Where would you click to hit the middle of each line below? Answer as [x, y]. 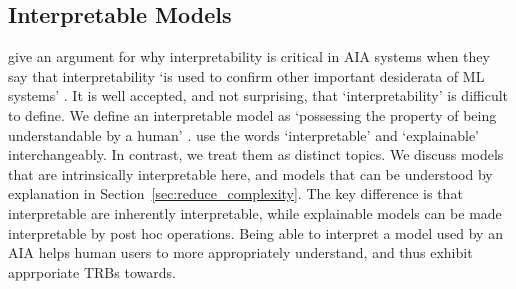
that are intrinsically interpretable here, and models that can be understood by [250, 173]
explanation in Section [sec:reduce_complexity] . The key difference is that [235, 193]
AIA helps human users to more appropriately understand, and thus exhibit [240, 252]
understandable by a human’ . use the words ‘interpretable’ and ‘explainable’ [244, 134]
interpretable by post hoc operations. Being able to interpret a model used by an [255, 232]
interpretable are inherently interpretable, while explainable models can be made [255, 212]
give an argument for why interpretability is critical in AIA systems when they [249, 56]
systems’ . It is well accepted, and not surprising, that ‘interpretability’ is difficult [258, 95]
